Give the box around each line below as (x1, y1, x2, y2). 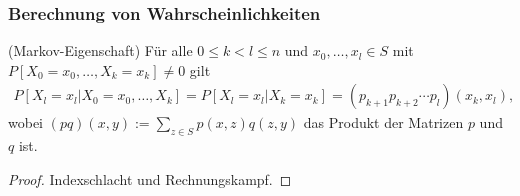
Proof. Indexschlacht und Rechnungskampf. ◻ (8, 168, 292, 189)
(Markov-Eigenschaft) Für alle (8, 40, 193, 61)
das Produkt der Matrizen (303, 112, 464, 133)
